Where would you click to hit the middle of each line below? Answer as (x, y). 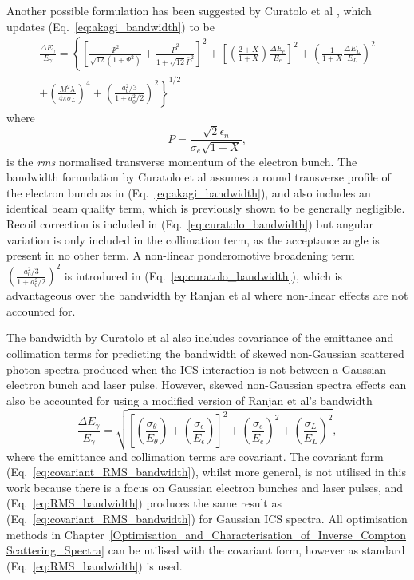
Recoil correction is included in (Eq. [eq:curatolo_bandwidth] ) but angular (190, 223)
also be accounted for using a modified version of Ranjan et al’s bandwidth (189, 400)
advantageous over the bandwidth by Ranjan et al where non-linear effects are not (207, 295)
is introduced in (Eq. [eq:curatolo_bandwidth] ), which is (203, 275)
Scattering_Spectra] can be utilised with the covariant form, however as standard (206, 550)
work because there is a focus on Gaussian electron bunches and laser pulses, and (205, 487)
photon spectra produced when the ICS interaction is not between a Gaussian (197, 369)
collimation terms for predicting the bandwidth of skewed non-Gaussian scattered (205, 354)
